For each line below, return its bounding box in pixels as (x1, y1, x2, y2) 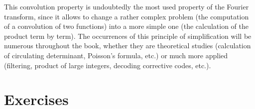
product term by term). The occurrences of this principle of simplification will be (4, 30, 252, 41)
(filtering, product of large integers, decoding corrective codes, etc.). (4, 60, 211, 70)
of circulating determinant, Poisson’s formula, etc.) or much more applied (4, 50, 228, 60)
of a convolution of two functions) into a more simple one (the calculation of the (4, 21, 249, 31)
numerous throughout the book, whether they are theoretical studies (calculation (4, 40, 251, 51)
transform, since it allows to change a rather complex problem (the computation (4, 11, 249, 21)
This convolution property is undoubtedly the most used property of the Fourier (4, 1, 249, 11)
